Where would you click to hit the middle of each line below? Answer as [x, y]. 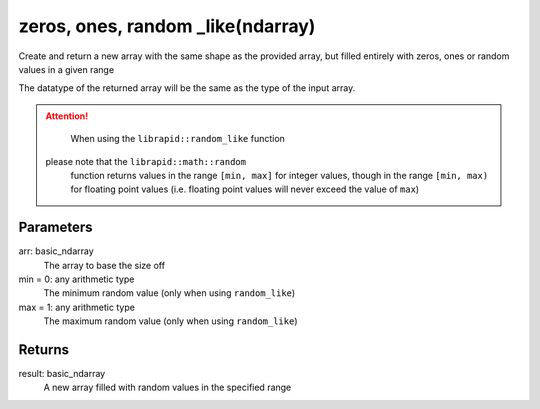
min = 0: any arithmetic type [76, 279]
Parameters [55, 227]
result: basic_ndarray [62, 374]
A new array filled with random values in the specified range [167, 387]
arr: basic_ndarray [56, 251]
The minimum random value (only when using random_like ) [169, 293]
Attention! [67, 116]
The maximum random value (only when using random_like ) [170, 321]
